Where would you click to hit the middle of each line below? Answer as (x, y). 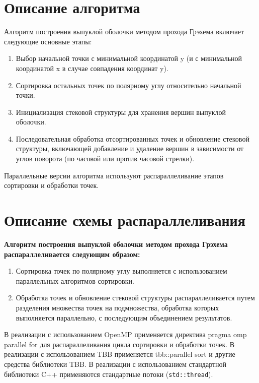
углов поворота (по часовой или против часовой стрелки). (105, 158)
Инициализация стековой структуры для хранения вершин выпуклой (121, 112)
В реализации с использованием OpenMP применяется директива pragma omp (125, 334)
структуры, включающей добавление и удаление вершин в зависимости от (130, 148)
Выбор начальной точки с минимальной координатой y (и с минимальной (129, 58)
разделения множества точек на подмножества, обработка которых (117, 307)
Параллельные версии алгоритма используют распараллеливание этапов (114, 175)
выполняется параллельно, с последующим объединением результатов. (124, 317)
